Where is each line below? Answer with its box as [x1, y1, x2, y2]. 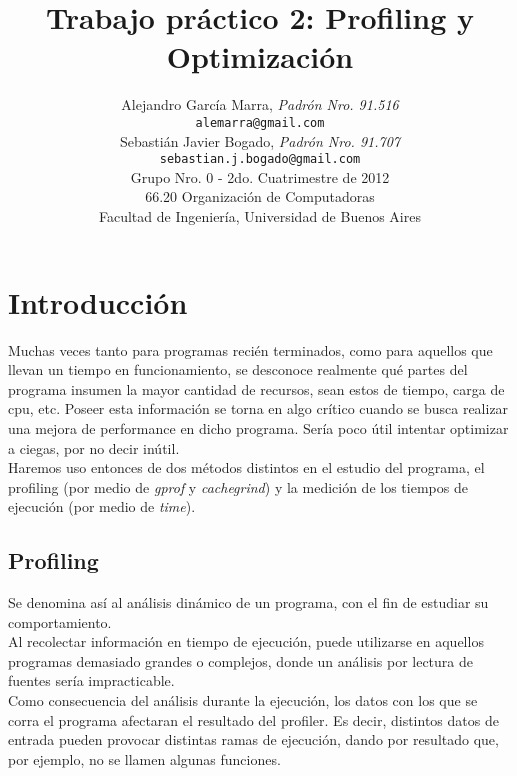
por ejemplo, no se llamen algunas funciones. [8, 748, 281, 769]
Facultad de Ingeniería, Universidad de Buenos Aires [99, 206, 421, 226]
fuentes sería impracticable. [8, 670, 175, 691]
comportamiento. [8, 611, 112, 632]
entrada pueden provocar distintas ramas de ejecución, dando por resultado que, [8, 729, 499, 750]
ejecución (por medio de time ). [8, 496, 196, 517]
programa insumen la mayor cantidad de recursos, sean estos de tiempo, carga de [8, 378, 505, 399]
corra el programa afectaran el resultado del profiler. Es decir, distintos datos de [8, 709, 499, 730]
